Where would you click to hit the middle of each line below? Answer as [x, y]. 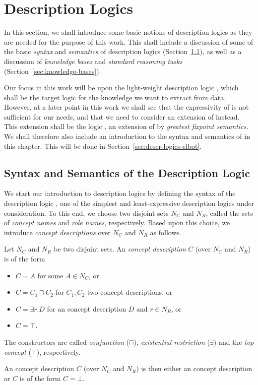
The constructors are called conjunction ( [67, 342]
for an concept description [86, 308]
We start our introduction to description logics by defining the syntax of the [120, 193]
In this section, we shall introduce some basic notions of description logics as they [128, 32]
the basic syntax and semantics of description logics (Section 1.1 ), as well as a [123, 51]
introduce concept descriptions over [57, 232]
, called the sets [229, 213]
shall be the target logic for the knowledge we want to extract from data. [115, 97]
